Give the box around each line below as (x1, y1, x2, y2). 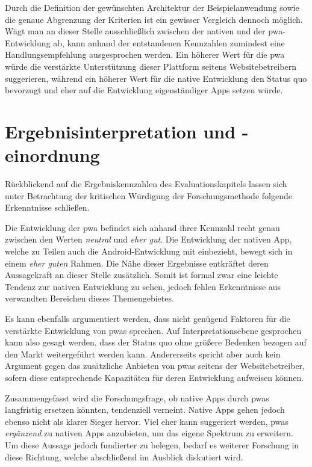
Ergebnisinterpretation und (5, 119, 236, 143)
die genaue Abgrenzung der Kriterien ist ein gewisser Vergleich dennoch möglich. (5, 13, 303, 25)
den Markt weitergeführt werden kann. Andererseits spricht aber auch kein (5, 347, 281, 360)
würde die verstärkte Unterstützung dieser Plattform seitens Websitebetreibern (5, 60, 296, 72)
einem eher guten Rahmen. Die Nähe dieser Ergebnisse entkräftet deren (5, 256, 269, 269)
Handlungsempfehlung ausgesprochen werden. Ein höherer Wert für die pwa (5, 48, 285, 61)
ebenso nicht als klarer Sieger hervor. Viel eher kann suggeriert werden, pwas (5, 415, 289, 427)
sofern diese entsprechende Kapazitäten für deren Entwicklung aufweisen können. (5, 371, 304, 383)
